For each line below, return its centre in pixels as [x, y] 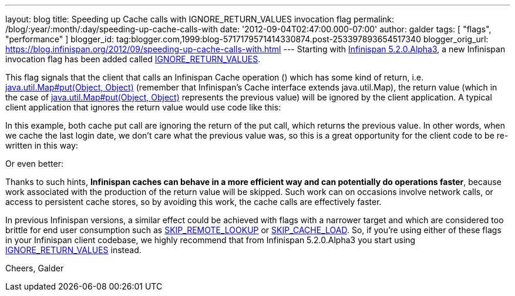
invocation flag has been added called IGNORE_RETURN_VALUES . [133, 59]
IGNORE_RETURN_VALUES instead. [73, 250]
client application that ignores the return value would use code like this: [143, 107]
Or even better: [34, 164]
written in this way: [42, 145]
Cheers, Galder [35, 268]
